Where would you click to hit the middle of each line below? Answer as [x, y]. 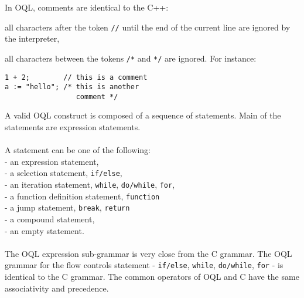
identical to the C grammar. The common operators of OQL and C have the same [152, 277]
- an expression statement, [52, 161]
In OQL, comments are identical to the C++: [87, 7]
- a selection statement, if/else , [64, 173]
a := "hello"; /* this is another [72, 87]
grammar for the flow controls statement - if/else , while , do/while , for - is [144, 265]
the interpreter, [32, 38]
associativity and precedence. [57, 288]
